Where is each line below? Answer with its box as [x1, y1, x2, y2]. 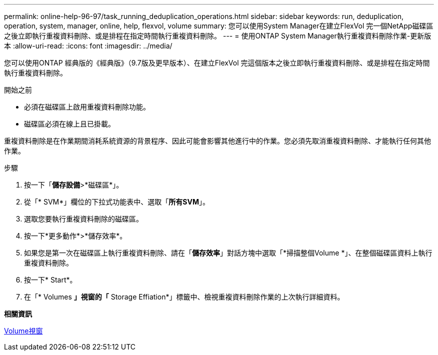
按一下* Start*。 [24, 275, 77, 284]
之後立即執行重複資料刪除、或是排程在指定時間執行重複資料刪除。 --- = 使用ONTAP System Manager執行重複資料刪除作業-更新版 [4, 31, 431, 40]
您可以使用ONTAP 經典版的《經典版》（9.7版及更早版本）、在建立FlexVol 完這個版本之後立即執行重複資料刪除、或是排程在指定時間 [4, 58, 430, 67]
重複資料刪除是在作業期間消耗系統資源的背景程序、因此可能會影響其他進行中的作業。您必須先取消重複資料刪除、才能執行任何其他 [4, 136, 431, 145]
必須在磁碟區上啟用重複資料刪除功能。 [24, 102, 150, 111]
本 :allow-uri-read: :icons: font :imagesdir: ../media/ [4, 41, 172, 50]
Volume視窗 [4, 326, 43, 335]
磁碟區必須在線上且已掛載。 [24, 119, 115, 128]
